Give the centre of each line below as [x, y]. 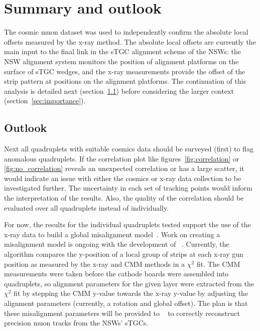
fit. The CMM [218, 264]
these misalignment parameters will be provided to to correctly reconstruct [122, 313]
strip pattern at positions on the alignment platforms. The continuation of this [125, 81]
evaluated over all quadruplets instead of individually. [87, 207]
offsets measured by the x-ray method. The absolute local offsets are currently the [130, 41]
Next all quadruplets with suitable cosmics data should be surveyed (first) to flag [129, 149]
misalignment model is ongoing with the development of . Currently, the [117, 244]
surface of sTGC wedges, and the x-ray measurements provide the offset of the [125, 71]
